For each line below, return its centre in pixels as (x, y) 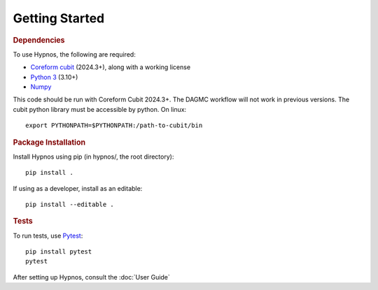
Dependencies (39, 40)
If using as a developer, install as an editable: (78, 188)
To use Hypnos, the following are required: (74, 54)
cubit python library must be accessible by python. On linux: (100, 109)
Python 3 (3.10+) (54, 77)
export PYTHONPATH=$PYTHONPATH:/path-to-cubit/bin (114, 125)
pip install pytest (59, 252)
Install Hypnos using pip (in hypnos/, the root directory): (93, 157)
